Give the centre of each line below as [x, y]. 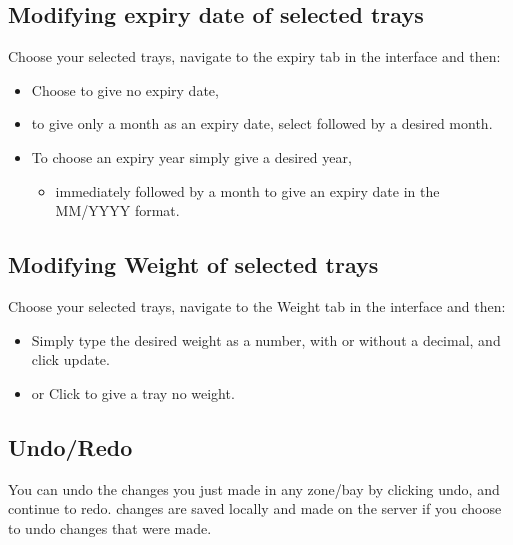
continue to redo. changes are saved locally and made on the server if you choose [255, 508]
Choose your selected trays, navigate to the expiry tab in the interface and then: [254, 56]
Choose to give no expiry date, [125, 89]
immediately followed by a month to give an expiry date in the [247, 190]
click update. [70, 359]
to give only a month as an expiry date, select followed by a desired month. [262, 123]
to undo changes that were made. [110, 527]
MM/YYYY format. [117, 210]
